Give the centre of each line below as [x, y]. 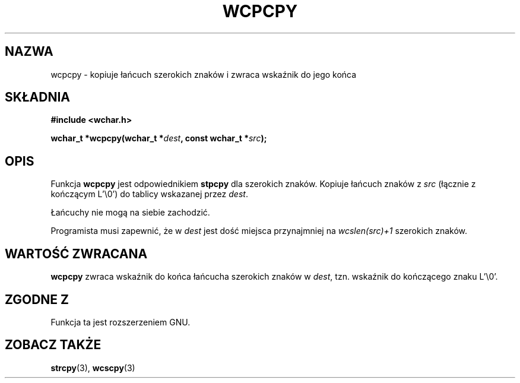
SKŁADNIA [37, 97]
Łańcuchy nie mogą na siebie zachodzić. [130, 213]
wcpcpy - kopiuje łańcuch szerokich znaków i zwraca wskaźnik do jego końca [204, 74]
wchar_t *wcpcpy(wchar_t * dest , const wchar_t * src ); [159, 138]
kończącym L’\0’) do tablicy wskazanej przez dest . [149, 194]
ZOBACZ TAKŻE [53, 345]
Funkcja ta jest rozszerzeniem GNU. [121, 322]
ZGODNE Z [37, 299]
